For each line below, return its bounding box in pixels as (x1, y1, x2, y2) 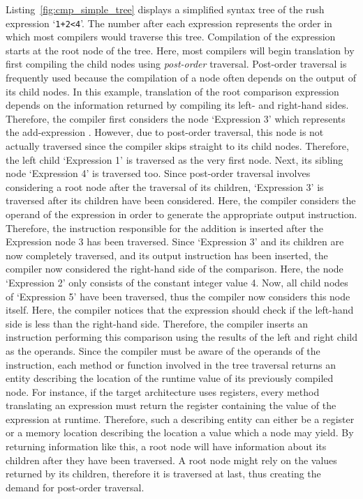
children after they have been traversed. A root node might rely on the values (6, 452, 337, 467)
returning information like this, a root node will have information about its (6, 439, 327, 454)
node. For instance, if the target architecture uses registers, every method (6, 384, 320, 399)
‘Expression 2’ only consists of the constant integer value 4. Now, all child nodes (6, 275, 348, 289)
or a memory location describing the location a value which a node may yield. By (6, 425, 354, 440)
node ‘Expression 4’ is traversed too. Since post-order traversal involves (6, 166, 311, 181)
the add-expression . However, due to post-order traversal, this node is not (6, 125, 324, 139)
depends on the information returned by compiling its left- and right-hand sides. (6, 98, 349, 112)
